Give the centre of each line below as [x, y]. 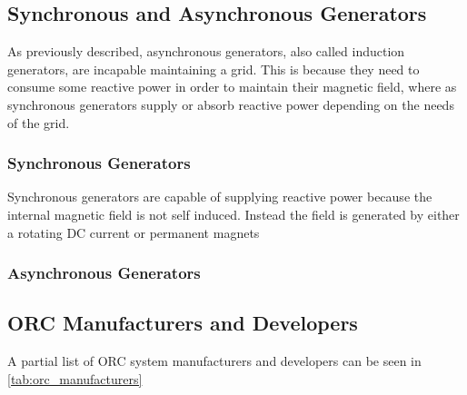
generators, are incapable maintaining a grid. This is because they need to [214, 69]
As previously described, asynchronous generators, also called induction [206, 51]
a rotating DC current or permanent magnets [134, 232]
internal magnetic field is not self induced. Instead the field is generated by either [233, 214]
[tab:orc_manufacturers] [75, 378]
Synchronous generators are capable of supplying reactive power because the [220, 197]
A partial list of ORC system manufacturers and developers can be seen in [214, 361]
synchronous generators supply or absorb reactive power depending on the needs [231, 104]
